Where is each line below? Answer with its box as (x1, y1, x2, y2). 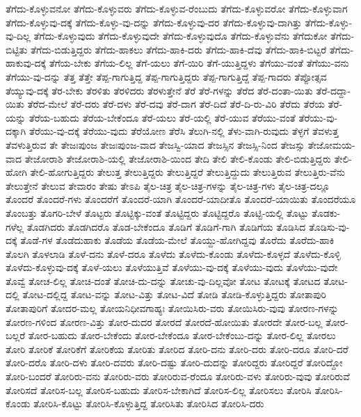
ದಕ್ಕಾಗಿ (6, 124, 26, 138)
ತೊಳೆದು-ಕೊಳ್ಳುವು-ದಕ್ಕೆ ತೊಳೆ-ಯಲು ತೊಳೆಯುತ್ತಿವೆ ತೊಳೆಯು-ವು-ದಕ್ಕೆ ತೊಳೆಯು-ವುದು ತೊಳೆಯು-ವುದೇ (6, 260, 338, 275)
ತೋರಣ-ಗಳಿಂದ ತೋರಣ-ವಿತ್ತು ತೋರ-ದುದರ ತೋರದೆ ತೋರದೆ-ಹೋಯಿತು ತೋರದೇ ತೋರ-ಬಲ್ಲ (6, 314, 323, 329)
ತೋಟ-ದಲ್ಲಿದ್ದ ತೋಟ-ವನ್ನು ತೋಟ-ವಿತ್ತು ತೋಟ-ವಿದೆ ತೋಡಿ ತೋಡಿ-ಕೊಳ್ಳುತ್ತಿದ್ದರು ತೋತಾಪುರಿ (22, 287, 326, 302)
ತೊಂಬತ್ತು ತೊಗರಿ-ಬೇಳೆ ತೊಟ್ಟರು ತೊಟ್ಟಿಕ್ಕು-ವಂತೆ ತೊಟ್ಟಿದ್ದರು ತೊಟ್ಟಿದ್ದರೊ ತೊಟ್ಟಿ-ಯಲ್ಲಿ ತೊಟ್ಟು (6, 205, 309, 220)
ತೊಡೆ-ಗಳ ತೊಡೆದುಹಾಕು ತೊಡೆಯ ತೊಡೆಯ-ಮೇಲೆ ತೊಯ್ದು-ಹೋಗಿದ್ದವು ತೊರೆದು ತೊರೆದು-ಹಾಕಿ (20, 233, 335, 247)
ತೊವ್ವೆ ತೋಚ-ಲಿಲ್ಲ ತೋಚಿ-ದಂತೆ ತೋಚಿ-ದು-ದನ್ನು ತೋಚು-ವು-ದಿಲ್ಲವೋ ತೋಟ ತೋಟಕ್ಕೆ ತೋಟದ (6, 273, 321, 288)
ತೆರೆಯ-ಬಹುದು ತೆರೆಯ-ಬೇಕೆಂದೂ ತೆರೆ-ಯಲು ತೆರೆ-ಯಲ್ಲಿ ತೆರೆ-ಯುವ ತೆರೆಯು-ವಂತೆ (29, 110, 296, 124)
